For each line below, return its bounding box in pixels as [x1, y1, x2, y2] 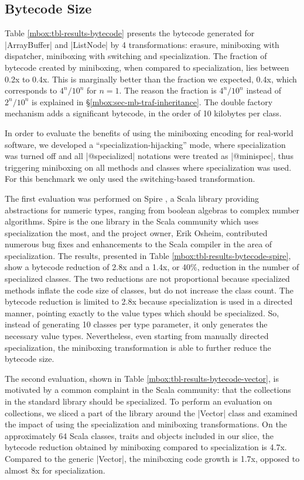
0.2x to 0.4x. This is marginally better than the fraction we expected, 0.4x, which [5, 72, 297, 85]
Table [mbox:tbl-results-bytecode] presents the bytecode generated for [5, 27, 255, 39]
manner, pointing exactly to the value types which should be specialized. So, [5, 306, 279, 319]
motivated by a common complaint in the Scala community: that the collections [5, 384, 291, 396]
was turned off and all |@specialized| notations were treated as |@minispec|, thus [5, 150, 293, 162]
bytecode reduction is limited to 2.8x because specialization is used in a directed [5, 295, 293, 308]
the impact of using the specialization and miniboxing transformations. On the [5, 418, 287, 430]
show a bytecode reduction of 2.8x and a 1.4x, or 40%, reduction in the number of [5, 261, 299, 273]
